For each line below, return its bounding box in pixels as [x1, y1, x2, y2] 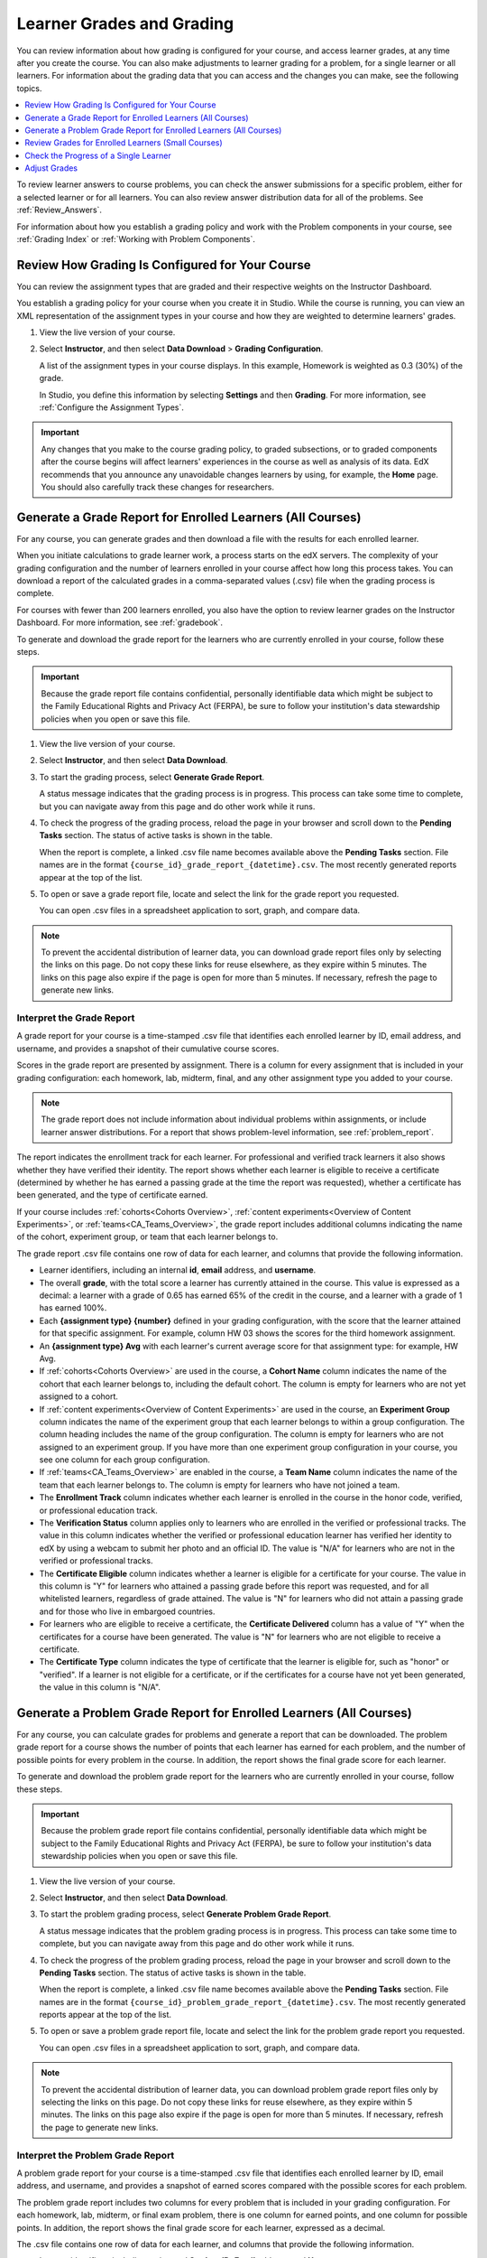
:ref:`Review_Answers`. [16, 204, 103, 216]
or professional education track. [39, 1505, 158, 1516]
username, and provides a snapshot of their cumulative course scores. [16, 1043, 280, 1054]
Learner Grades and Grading [16, 14, 234, 33]
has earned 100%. [39, 1302, 107, 1313]
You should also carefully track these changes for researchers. [41, 481, 275, 492]
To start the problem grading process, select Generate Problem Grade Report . [39, 1908, 332, 1919]
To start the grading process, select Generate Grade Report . [39, 771, 265, 782]
